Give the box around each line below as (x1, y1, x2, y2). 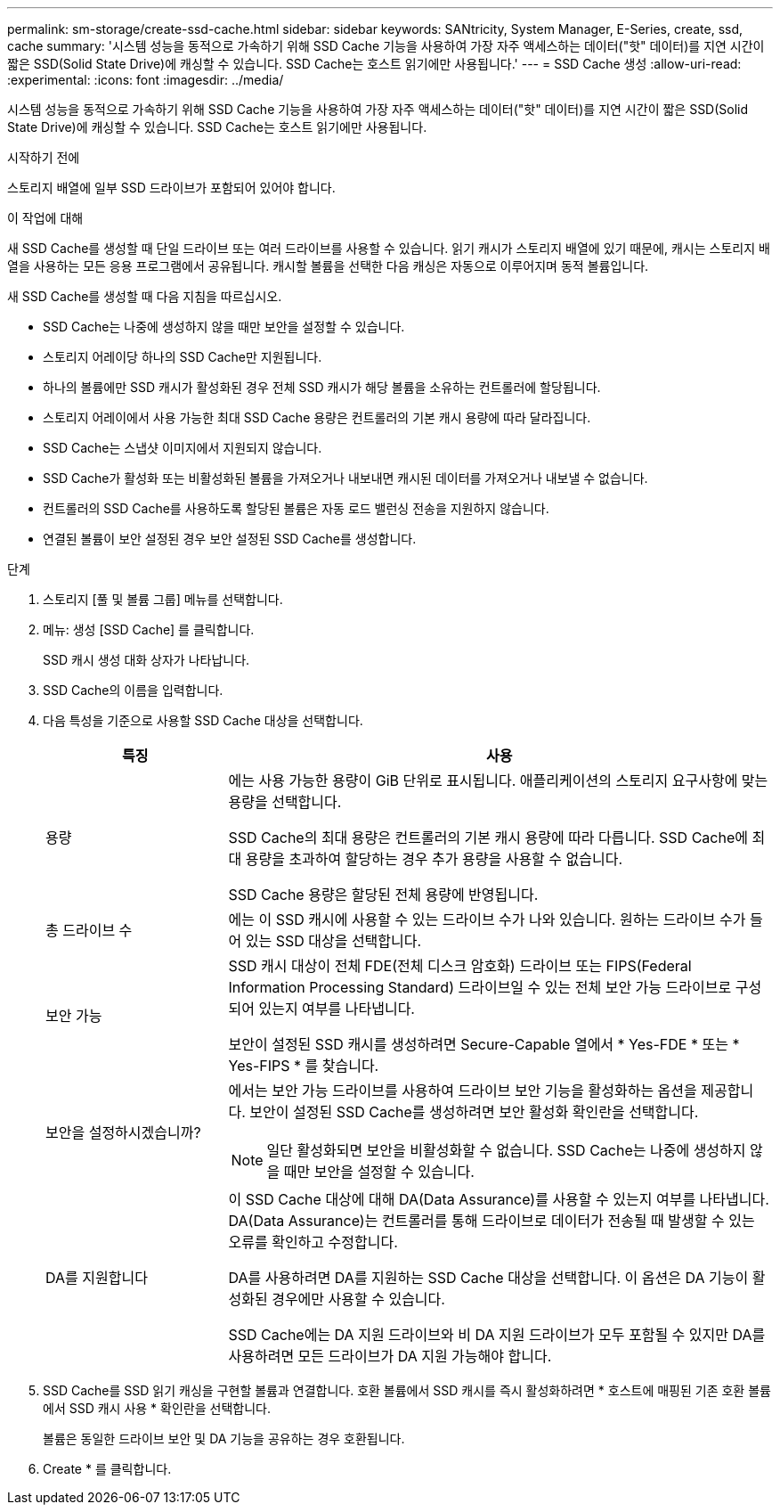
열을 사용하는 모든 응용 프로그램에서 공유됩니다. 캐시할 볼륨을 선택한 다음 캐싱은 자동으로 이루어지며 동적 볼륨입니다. (7, 258, 649, 274)
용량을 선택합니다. (228, 793, 342, 811)
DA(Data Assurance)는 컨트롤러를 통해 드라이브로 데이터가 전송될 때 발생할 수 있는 (228, 1212, 755, 1230)
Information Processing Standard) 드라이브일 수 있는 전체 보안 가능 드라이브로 (228, 978, 732, 996)
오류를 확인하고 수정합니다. (228, 1233, 398, 1251)
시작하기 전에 (7, 150, 80, 165)
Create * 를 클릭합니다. (43, 1461, 172, 1476)
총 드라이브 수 (45, 921, 133, 939)
